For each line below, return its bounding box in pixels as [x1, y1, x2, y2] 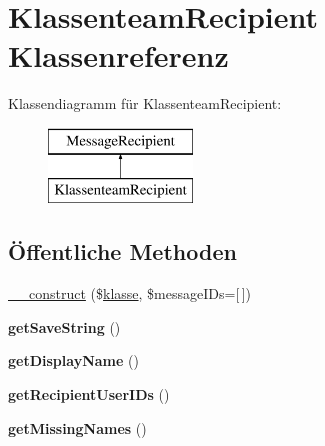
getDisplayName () [8, 350, 139, 371]
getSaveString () [8, 316, 121, 337]
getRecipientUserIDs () [8, 384, 170, 405]
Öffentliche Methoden [8, 236, 237, 267]
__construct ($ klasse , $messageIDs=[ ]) [8, 283, 251, 304]
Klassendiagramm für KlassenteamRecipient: [8, 93, 282, 114]
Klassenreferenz [8, 35, 229, 76]
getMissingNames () [8, 417, 147, 438]
